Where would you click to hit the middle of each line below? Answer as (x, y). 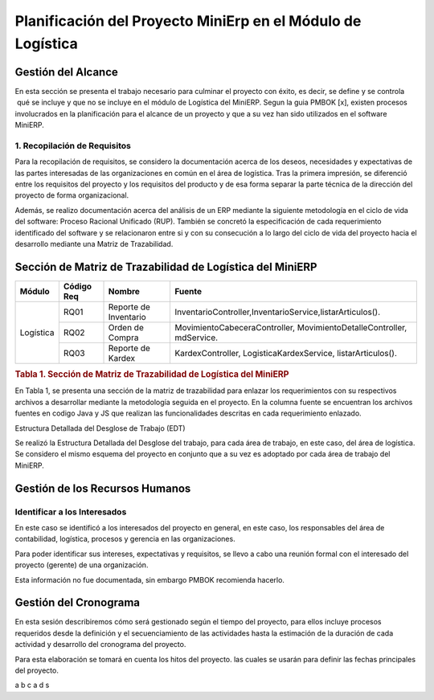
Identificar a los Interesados (71, 512)
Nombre (124, 291)
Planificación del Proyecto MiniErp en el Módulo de (188, 21)
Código (78, 286)
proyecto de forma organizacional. (72, 195)
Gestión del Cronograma (78, 603)
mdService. (196, 338)
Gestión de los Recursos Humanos (103, 488)
